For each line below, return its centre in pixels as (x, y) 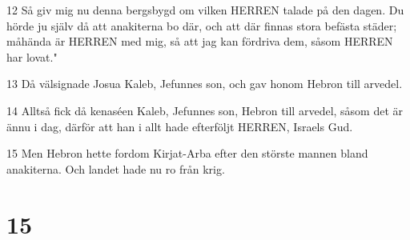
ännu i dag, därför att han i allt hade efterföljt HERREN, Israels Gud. (180, 126)
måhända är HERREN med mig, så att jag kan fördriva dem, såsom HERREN (200, 41)
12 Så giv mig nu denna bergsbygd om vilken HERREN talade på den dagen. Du (205, 10)
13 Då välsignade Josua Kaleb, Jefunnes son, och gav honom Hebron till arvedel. (205, 84)
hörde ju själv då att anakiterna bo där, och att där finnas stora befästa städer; (202, 25)
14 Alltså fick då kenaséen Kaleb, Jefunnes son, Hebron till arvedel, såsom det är (205, 110)
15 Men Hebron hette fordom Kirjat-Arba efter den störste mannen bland (187, 153)
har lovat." (32, 56)
